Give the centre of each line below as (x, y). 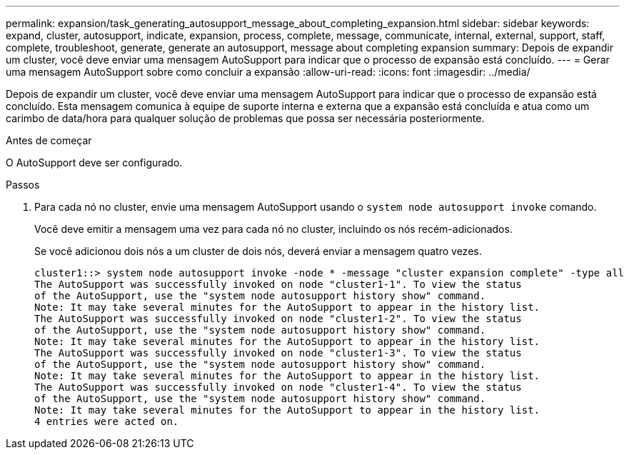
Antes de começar (49, 140)
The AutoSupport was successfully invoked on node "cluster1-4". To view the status (278, 387)
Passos (23, 185)
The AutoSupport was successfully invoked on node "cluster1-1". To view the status (278, 284)
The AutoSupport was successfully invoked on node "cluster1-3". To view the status (278, 353)
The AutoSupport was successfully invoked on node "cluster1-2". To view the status (278, 319)
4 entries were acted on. (107, 421)
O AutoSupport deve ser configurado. (94, 162)
